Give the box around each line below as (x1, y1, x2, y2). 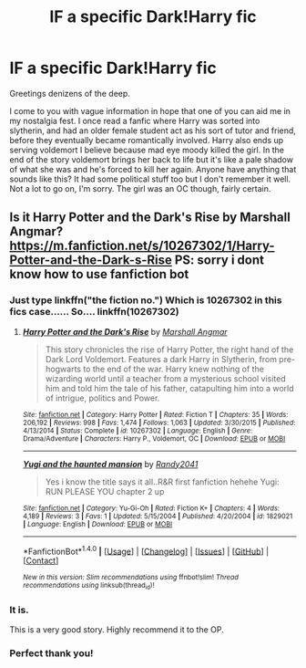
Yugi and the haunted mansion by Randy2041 (22, 458, 199, 469)
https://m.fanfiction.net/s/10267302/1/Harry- (9, 238, 275, 254)
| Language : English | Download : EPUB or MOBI (22, 519, 173, 528)
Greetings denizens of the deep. (9, 88, 130, 99)
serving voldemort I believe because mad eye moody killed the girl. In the (9, 144, 285, 155)
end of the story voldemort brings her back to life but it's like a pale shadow (9, 153, 294, 165)
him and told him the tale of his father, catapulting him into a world (45, 382, 294, 393)
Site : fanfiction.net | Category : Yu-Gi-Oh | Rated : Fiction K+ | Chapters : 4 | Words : (22, 504, 280, 513)
